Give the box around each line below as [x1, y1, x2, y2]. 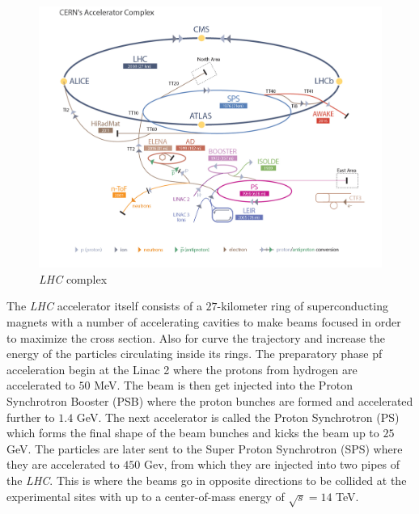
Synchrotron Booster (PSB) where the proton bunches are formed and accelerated [6, 393, 413, 410]
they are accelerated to [6, 456, 120, 473]
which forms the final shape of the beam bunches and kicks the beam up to [6, 424, 379, 441]
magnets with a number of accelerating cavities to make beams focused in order [6, 314, 401, 331]
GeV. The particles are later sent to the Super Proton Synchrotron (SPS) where [6, 440, 403, 457]
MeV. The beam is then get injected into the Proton [94, 377, 353, 394]
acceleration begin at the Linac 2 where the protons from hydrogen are [6, 360, 358, 377]
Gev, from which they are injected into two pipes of [143, 456, 400, 473]
